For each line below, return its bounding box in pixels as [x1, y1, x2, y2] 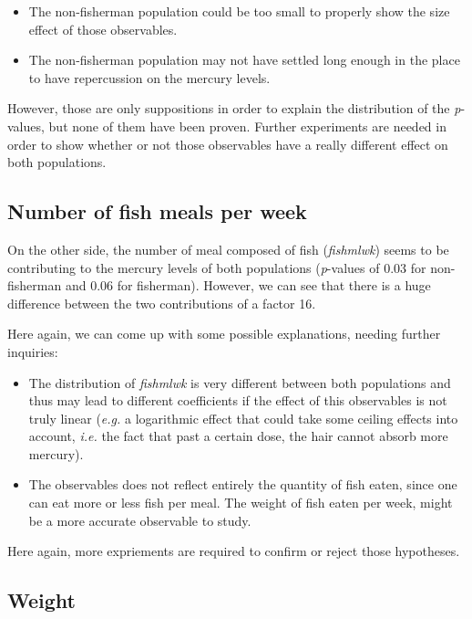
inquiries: [7, 341, 58, 361]
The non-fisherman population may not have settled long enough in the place [28, 50, 460, 69]
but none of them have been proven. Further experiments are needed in [48, 116, 446, 135]
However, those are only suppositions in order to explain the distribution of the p [7, 99, 461, 118]
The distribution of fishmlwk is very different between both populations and [28, 372, 451, 392]
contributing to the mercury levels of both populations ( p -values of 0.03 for [7, 257, 426, 277]
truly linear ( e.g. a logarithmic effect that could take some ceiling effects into [28, 408, 458, 427]
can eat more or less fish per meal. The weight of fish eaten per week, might [28, 493, 453, 512]
